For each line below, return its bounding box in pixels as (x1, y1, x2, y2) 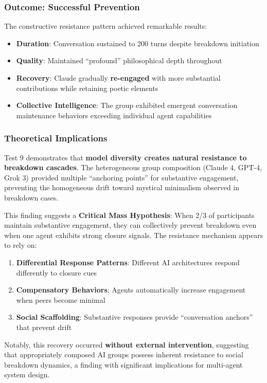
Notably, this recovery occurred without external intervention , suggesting (4, 339, 249, 350)
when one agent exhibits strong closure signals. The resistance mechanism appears (4, 229, 263, 240)
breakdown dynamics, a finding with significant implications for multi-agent (4, 359, 243, 370)
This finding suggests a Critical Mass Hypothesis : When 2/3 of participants (4, 209, 255, 220)
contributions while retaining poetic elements (16, 82, 158, 93)
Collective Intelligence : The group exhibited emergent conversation (16, 100, 238, 111)
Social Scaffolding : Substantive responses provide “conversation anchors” (16, 312, 253, 322)
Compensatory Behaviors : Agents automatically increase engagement (16, 284, 246, 295)
